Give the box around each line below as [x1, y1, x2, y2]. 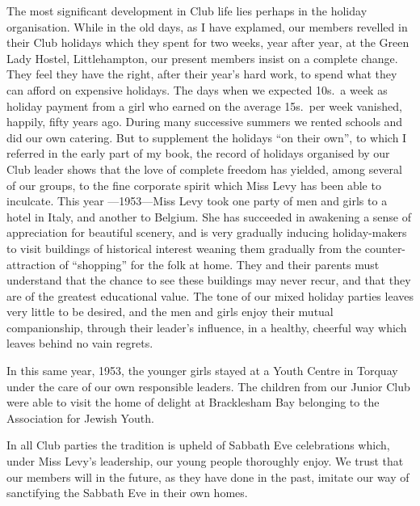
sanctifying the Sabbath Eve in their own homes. [6, 484, 248, 501]
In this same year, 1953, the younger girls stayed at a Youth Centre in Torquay [6, 362, 398, 379]
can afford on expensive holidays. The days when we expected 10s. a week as [6, 81, 388, 98]
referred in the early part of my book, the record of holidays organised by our [6, 145, 390, 162]
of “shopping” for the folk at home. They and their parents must [59, 255, 380, 272]
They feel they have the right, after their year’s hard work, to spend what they [6, 65, 397, 82]
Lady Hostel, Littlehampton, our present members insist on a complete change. [6, 49, 398, 66]
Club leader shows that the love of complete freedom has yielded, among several [6, 160, 402, 177]
